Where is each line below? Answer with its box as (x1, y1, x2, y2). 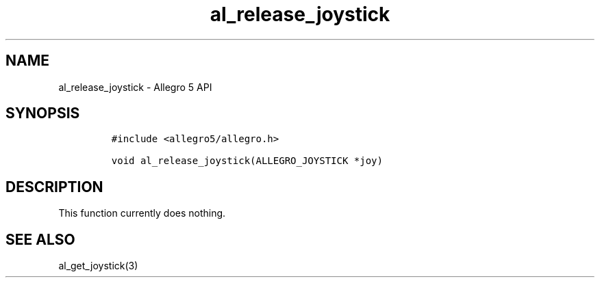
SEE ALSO (5, 230, 75, 248)
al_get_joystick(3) (58, 260, 138, 272)
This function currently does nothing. (58, 207, 226, 219)
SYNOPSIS (5, 105, 80, 122)
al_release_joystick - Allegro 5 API (58, 81, 212, 93)
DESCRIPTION (5, 178, 103, 196)
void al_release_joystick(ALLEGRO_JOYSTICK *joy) (111, 155, 383, 167)
